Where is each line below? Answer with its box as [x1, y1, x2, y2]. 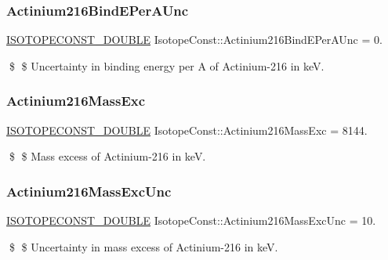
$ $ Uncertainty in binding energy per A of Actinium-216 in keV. [9, 57, 325, 74]
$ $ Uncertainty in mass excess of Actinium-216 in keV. [9, 238, 278, 255]
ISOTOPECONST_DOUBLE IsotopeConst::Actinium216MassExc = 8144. [6, 121, 368, 138]
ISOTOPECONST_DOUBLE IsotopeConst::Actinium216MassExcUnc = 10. [6, 212, 376, 229]
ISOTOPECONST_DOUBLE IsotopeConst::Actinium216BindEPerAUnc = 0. [6, 31, 383, 48]
